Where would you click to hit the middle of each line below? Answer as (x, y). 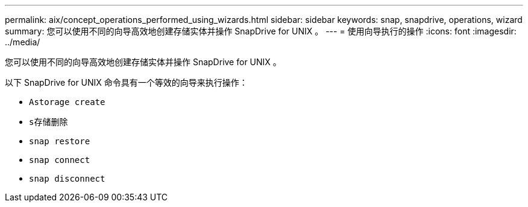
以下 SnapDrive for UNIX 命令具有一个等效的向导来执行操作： (126, 82)
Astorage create (67, 102)
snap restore (60, 141)
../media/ (23, 42)
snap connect (60, 160)
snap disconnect (67, 179)
